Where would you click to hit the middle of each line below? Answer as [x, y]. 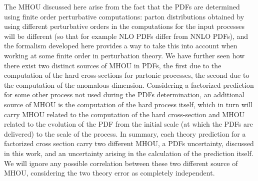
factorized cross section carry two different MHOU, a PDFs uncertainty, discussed [129, 143]
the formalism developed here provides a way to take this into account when [121, 46]
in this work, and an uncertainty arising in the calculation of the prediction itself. [129, 153]
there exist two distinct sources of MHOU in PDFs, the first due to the [113, 65]
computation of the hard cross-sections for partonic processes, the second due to [127, 75]
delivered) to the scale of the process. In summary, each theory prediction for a [125, 133]
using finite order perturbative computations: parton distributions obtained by [124, 16]
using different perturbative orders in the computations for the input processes [124, 26]
